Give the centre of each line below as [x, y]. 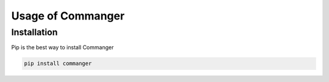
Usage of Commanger [68, 16]
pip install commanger [58, 63]
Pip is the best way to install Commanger [62, 47]
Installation [34, 32]
